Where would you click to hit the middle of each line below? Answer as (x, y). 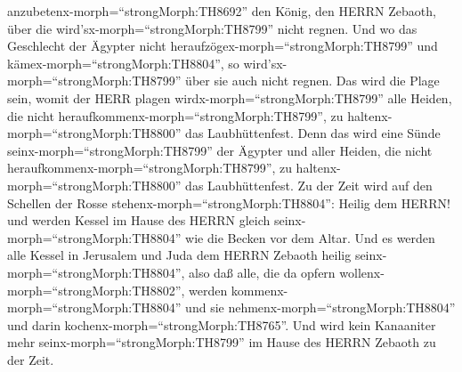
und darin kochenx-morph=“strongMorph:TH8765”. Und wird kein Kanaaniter (222, 324)
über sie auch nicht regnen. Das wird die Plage (312, 81)
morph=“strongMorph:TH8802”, (96, 290)
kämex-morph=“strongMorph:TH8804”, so (123, 63)
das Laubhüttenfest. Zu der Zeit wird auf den (309, 185)
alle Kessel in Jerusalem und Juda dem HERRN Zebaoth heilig (179, 255)
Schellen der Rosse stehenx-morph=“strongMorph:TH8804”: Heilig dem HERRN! (229, 202)
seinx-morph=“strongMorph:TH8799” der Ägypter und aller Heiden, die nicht (220, 150)
